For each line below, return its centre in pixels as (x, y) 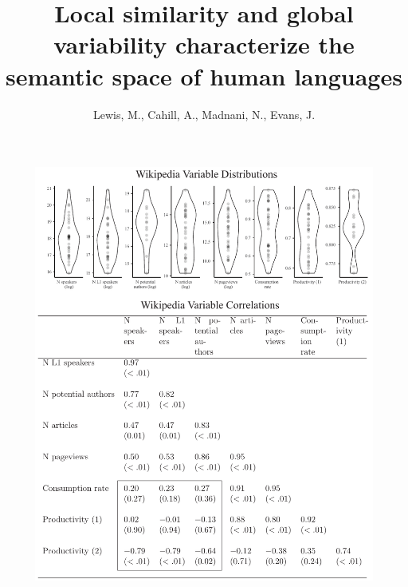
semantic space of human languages (204, 75)
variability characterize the (204, 44)
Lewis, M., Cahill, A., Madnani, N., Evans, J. (204, 114)
